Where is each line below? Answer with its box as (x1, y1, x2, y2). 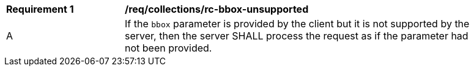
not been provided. (125, 42, 212, 54)
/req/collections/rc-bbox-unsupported (125, 3, 309, 15)
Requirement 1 (6, 3, 74, 15)
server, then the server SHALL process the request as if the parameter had (125, 30, 468, 42)
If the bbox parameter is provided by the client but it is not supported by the (125, 18, 470, 30)
